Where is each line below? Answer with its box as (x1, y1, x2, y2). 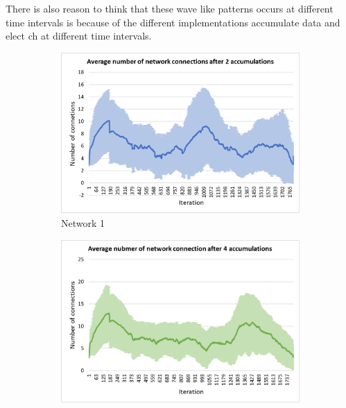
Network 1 (61, 216, 105, 230)
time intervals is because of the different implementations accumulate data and (6, 15, 340, 29)
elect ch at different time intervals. (6, 28, 152, 43)
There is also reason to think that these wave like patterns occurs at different (6, 1, 334, 15)
